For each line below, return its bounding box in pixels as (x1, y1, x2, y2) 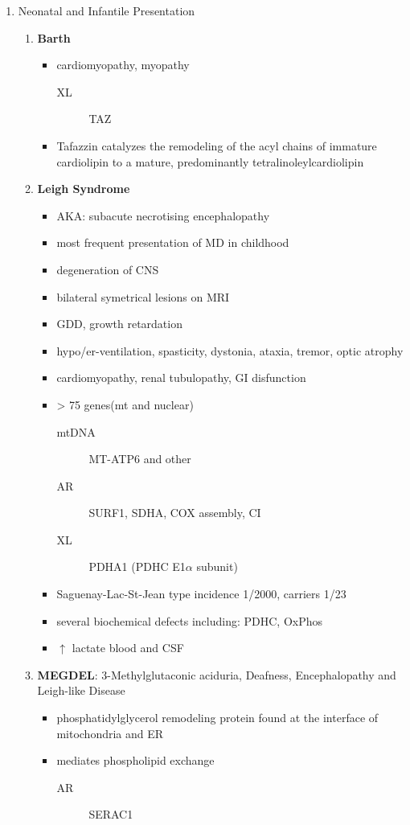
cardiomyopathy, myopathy (56, 56, 190, 73)
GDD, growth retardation (56, 315, 182, 332)
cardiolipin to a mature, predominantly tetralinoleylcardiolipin (56, 153, 364, 170)
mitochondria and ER (56, 724, 164, 741)
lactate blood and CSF (72, 639, 184, 656)
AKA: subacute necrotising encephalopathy (56, 207, 270, 224)
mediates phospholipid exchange (56, 752, 215, 769)
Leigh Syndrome (37, 180, 130, 197)
